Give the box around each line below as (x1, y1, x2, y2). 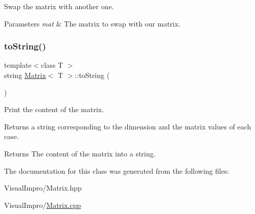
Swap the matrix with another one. (4, 1, 114, 11)
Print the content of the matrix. (4, 104, 104, 115)
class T (41, 60, 63, 70)
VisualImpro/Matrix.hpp (4, 182, 82, 193)
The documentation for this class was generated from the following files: (4, 165, 229, 176)
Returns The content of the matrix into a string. (4, 148, 156, 158)
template (4, 60, 32, 70)
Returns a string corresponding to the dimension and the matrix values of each (4, 121, 251, 131)
